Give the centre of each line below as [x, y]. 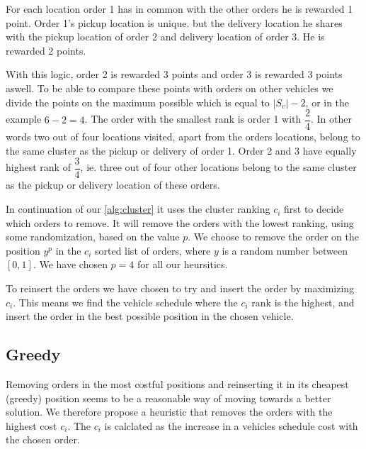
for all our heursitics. [182, 264]
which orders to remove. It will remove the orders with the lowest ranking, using [180, 222]
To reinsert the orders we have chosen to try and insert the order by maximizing [180, 288]
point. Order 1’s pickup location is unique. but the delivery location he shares [174, 22]
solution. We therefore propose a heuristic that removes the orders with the [169, 412]
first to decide [314, 209]
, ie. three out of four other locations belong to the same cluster [218, 167]
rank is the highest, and [303, 302]
